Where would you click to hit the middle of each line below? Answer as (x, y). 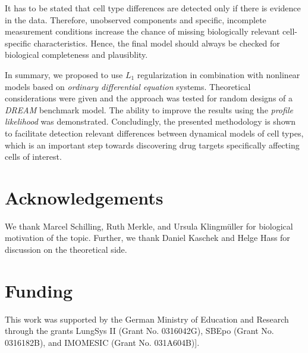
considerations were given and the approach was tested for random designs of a (149, 98)
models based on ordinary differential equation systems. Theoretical (128, 86)
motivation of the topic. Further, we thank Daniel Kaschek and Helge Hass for (147, 238)
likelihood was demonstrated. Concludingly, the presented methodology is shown (150, 121)
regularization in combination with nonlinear (219, 74)
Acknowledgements (84, 197)
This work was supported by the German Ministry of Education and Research (147, 319)
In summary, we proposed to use (64, 74)
